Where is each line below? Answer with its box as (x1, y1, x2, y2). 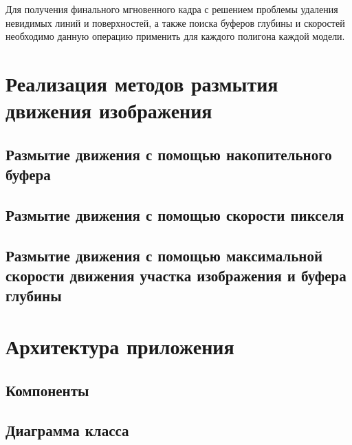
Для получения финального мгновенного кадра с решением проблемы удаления (5, 2, 338, 16)
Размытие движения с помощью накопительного (5, 143, 332, 164)
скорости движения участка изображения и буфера (5, 265, 346, 286)
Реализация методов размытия (5, 69, 278, 97)
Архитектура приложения (5, 332, 234, 360)
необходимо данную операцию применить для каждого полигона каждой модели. (5, 29, 345, 43)
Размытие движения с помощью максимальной (5, 244, 322, 265)
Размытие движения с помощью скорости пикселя (5, 204, 344, 225)
